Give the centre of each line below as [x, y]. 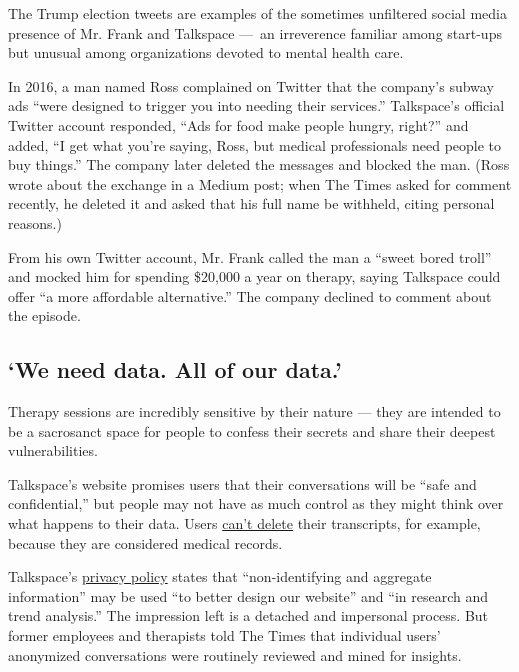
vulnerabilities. [53, 450]
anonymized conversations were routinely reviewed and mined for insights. [235, 654]
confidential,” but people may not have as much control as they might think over [256, 503]
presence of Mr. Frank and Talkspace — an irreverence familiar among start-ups [255, 32]
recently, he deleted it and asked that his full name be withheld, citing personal [251, 203]
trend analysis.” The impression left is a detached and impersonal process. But [248, 615]
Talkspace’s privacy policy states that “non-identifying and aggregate [220, 576]
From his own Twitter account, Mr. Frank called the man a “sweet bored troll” [250, 256]
